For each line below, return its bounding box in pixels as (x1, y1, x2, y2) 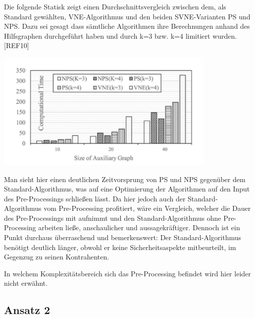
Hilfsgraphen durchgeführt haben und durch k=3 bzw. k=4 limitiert (4, 30, 210, 41)
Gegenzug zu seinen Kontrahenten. (4, 252, 109, 262)
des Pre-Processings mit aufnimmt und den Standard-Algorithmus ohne (4, 212, 221, 223)
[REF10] (4, 40, 29, 51)
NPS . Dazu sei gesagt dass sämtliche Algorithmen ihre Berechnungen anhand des (4, 21, 250, 31)
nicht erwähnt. (4, 278, 48, 288)
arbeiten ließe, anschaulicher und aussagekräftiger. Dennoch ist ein (38, 222, 240, 233)
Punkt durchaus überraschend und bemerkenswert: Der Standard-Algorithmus (4, 232, 242, 243)
